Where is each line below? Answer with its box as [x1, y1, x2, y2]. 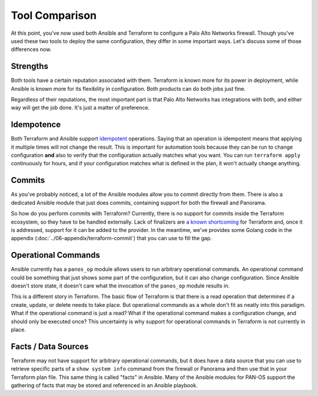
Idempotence [11, 120, 61, 130]
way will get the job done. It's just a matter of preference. [11, 104, 150, 112]
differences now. [11, 46, 52, 53]
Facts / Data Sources [11, 341, 89, 351]
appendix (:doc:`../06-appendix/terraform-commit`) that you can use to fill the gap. [11, 235, 212, 242]
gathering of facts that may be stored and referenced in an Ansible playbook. [11, 382, 198, 389]
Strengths [11, 61, 48, 71]
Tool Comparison [11, 9, 97, 22]
